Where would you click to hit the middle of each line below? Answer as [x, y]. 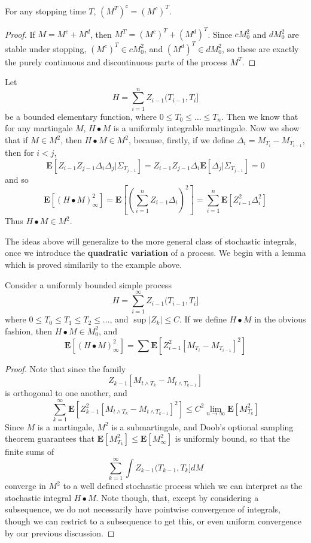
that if [16, 140]
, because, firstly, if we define [181, 140]
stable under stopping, [46, 48]
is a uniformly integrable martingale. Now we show [206, 128]
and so [17, 179]
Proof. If [20, 34]
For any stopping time [45, 10]
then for [19, 153]
